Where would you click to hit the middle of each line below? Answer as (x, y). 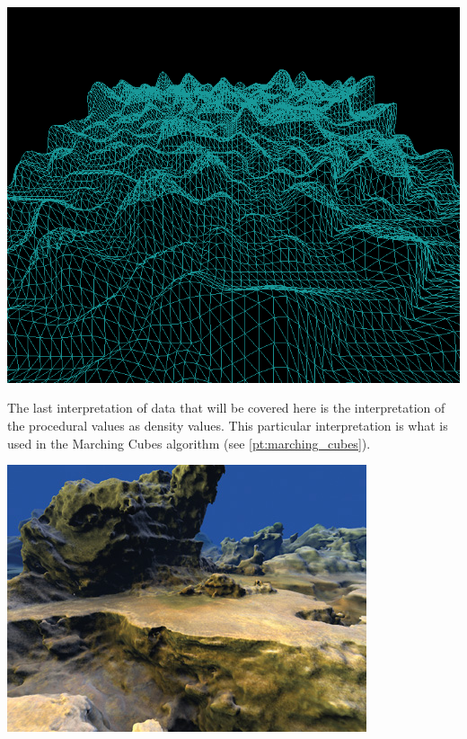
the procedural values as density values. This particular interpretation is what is (228, 425)
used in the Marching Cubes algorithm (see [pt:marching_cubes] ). (189, 443)
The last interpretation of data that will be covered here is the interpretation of (226, 408)
